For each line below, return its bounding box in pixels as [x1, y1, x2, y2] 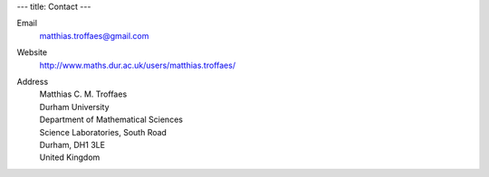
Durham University [39, 101, 110, 112]
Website [16, 47, 48, 58]
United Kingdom [39, 152, 101, 163]
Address [16, 76, 49, 87]
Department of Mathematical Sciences [39, 114, 183, 126]
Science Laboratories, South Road [39, 126, 168, 137]
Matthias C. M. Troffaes [39, 88, 128, 99]
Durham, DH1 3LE [39, 139, 106, 150]
